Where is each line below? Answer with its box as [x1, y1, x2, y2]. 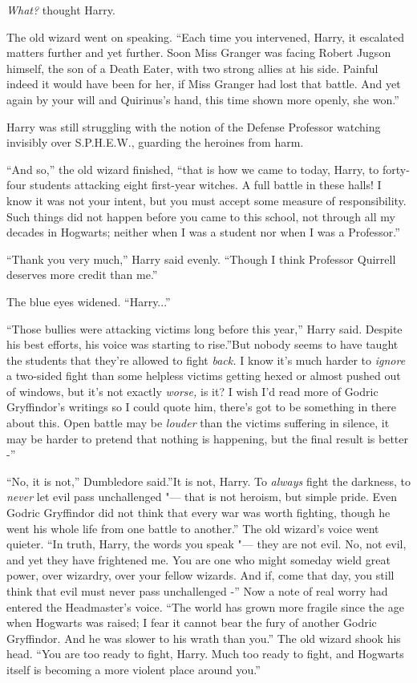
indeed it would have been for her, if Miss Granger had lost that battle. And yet [6, 75, 401, 92]
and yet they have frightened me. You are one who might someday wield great [6, 551, 391, 568]
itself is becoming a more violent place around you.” [6, 661, 261, 677]
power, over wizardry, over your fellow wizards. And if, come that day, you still [6, 567, 395, 584]
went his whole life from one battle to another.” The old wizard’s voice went [6, 519, 379, 536]
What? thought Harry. [6, 2, 115, 18]
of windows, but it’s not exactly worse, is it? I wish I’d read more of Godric [6, 382, 379, 399]
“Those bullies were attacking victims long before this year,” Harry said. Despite [6, 320, 403, 337]
